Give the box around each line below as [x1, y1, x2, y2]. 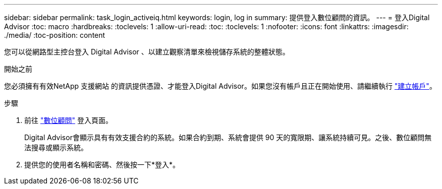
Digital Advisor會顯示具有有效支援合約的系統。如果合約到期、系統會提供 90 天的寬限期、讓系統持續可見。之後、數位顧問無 [24, 133, 432, 142]
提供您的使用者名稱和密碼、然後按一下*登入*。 [24, 160, 180, 169]
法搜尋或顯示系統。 [24, 143, 88, 152]
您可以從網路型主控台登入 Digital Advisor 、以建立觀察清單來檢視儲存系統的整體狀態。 [4, 47, 290, 56]
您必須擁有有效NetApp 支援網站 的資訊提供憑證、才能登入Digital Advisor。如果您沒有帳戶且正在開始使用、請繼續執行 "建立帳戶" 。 [4, 82, 436, 90]
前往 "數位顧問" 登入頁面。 [24, 116, 113, 124]
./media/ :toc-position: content [4, 31, 105, 39]
